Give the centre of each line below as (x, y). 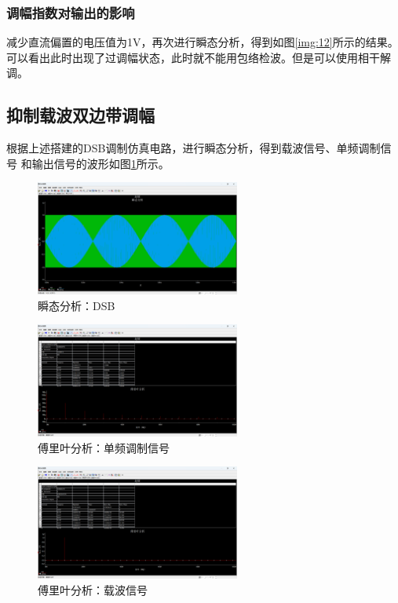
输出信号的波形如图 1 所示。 (100, 163)
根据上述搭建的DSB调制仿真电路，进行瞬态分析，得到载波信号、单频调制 (194, 148)
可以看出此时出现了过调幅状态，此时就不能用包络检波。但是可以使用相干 (193, 57)
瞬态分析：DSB (77, 305)
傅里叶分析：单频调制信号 (104, 447)
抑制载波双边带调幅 (80, 115)
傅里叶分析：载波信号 (93, 589)
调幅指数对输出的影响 (71, 12)
